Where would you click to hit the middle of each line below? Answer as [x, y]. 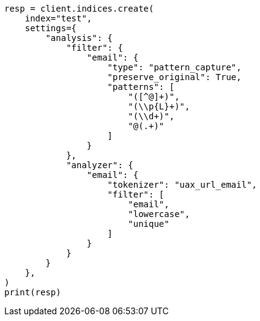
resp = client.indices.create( [79, 9]
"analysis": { [79, 38]
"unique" [149, 224]
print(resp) [33, 292]
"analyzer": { [100, 165]
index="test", [58, 18]
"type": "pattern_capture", [174, 67]
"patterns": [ [141, 87]
